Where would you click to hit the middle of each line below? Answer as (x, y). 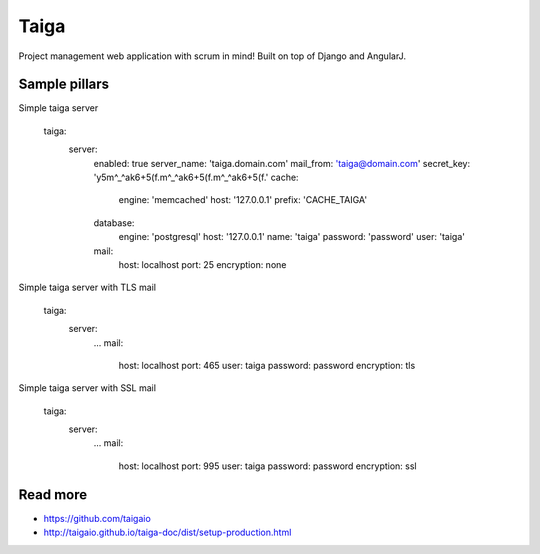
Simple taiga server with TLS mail (87, 287)
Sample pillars (64, 84)
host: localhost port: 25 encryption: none (202, 264)
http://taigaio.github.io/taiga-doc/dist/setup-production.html (167, 532)
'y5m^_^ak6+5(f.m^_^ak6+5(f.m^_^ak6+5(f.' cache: (196, 177)
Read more (53, 494)
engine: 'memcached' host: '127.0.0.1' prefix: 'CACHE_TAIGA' (243, 200)
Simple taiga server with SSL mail (87, 388)
